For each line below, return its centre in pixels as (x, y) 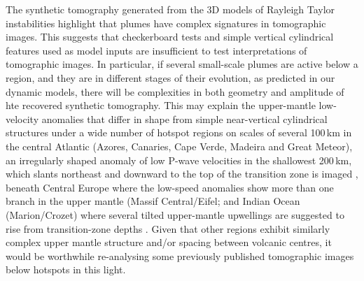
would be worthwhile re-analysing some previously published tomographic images (180, 255)
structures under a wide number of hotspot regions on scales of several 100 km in (179, 132)
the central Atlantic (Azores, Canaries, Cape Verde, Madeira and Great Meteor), (179, 146)
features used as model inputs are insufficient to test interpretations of (156, 50)
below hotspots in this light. (66, 269)
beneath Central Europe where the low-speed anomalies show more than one (170, 187)
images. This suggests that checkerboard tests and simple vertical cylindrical (170, 37)
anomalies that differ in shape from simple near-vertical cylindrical (184, 118)
